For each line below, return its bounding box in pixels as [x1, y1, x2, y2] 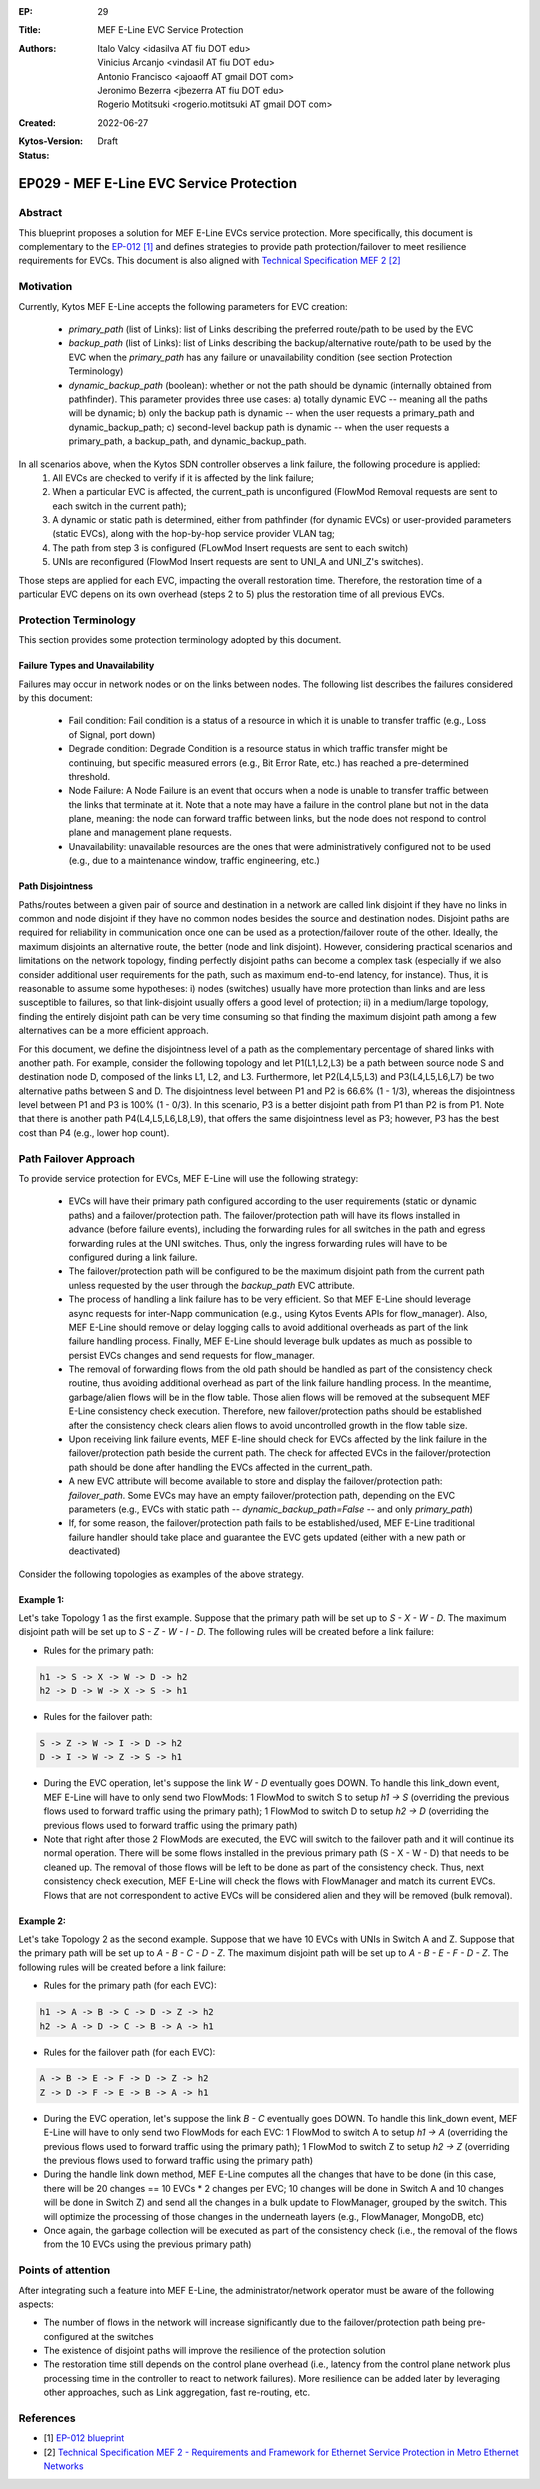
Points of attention [18, 2263, 111, 2277]
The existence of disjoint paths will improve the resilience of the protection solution [43, 2345, 386, 2357]
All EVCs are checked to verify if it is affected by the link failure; [52, 471, 315, 484]
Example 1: [18, 1593, 65, 1605]
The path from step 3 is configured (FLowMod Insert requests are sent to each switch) [52, 541, 409, 554]
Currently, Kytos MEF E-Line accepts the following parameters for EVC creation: [18, 300, 349, 312]
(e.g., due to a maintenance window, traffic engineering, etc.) [68, 855, 320, 867]
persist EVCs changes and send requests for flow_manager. [68, 1349, 315, 1361]
